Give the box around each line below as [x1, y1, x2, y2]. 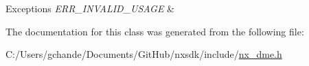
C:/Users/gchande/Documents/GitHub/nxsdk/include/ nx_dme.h [5, 47, 282, 61]
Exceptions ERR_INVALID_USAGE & [5, 1, 174, 15]
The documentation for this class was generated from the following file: [5, 24, 304, 38]
